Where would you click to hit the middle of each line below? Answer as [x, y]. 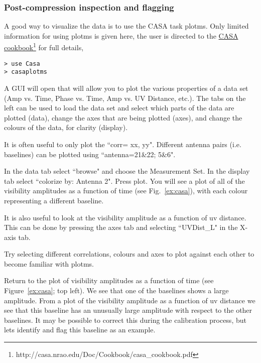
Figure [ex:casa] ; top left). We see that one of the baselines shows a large [116, 290]
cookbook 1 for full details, [44, 47]
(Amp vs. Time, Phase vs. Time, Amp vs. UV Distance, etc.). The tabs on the [125, 98]
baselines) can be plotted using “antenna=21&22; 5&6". [90, 154]
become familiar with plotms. [49, 263]
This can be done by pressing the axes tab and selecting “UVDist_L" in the [121, 227]
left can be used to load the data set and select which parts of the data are [119, 108]
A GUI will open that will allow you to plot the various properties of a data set [126, 88]
